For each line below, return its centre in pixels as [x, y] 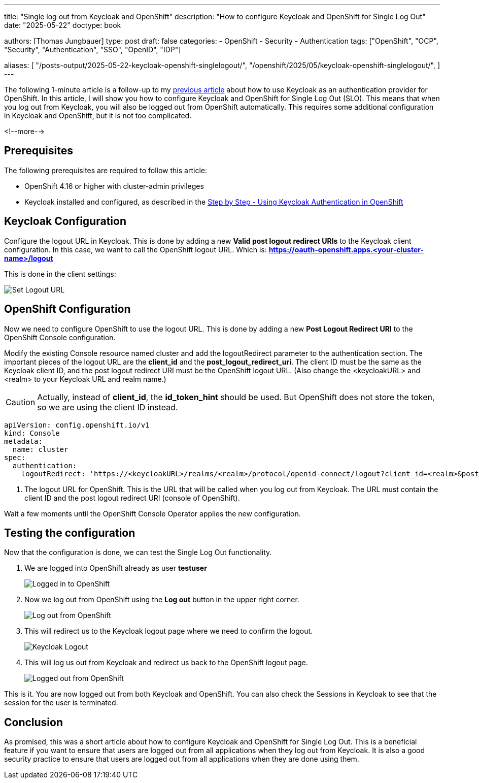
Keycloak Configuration [65, 221]
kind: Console [32, 433]
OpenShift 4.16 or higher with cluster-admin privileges [114, 186]
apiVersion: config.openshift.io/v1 [77, 425]
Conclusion [34, 722]
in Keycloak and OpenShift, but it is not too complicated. [98, 116]
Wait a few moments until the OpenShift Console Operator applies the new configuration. [152, 513]
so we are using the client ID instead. [108, 407]
